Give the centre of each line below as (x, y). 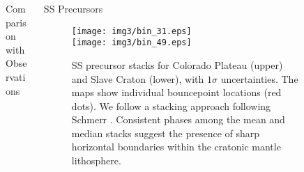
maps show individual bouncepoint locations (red (176, 92)
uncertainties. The (259, 78)
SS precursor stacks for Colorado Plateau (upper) (177, 64)
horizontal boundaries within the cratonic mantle (176, 147)
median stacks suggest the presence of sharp (166, 133)
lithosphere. (96, 161)
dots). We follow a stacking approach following (171, 105)
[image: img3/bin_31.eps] (131, 31)
